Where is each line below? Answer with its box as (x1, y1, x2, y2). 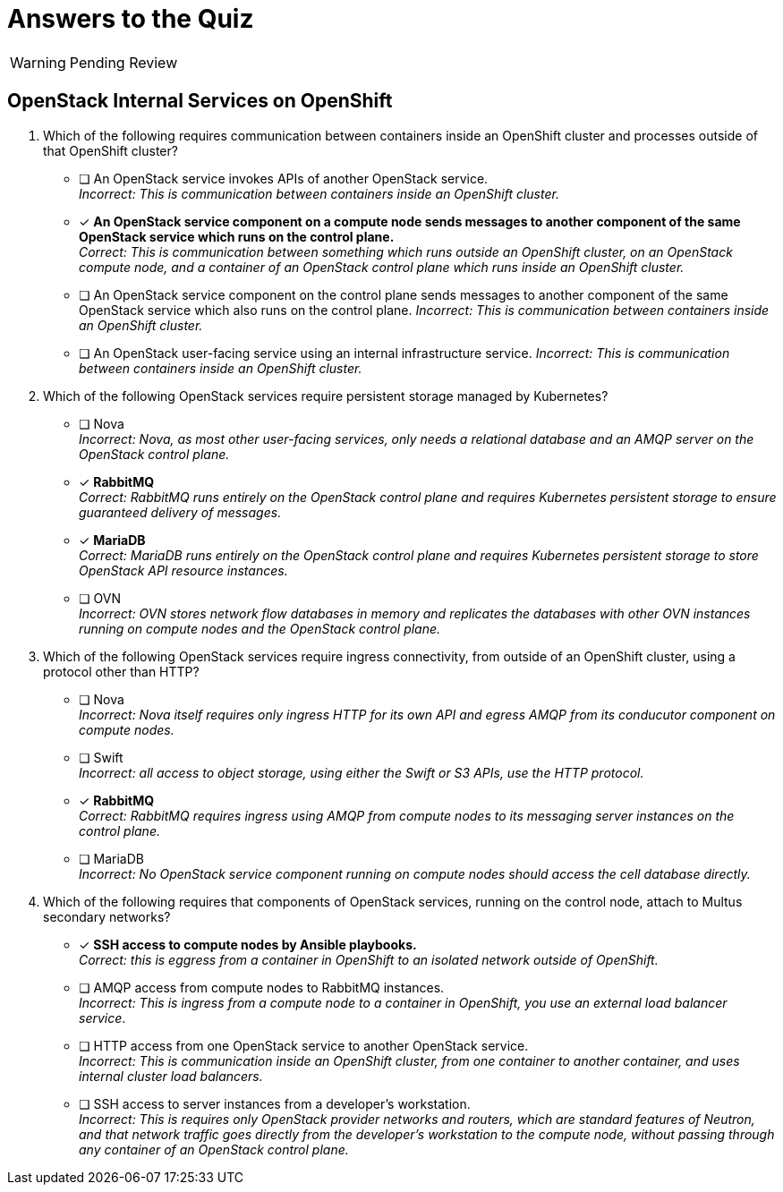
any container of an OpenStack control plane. (79, 1141, 349, 1157)
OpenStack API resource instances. (79, 562, 288, 578)
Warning (10, 53, 66, 72)
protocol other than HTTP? (43, 663, 200, 679)
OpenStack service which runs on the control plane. (79, 228, 395, 244)
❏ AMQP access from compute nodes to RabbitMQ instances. (79, 979, 445, 995)
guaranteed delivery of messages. (79, 504, 282, 520)
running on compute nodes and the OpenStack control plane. (79, 620, 441, 636)
